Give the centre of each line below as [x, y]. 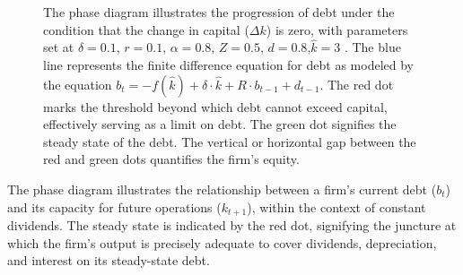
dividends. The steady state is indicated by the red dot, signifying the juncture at [232, 225]
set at [59, 47]
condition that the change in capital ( [146, 29]
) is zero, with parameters [337, 29]
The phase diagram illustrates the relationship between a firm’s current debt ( [222, 189]
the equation [78, 84]
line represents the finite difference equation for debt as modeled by [228, 64]
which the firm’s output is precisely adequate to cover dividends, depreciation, [222, 242]
